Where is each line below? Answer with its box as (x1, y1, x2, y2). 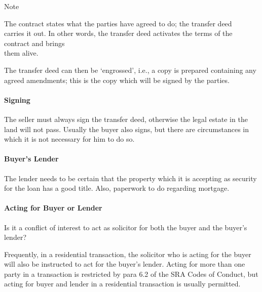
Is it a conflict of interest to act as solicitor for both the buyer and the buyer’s (4, 222, 247, 232)
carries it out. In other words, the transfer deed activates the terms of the (4, 28, 233, 38)
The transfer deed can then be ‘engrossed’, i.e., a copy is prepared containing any (4, 64, 256, 75)
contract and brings (4, 37, 65, 48)
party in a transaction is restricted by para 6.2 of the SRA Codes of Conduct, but (4, 268, 258, 279)
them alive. (4, 48, 39, 58)
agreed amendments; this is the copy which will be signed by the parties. (4, 74, 230, 85)
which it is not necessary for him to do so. (4, 134, 135, 144)
